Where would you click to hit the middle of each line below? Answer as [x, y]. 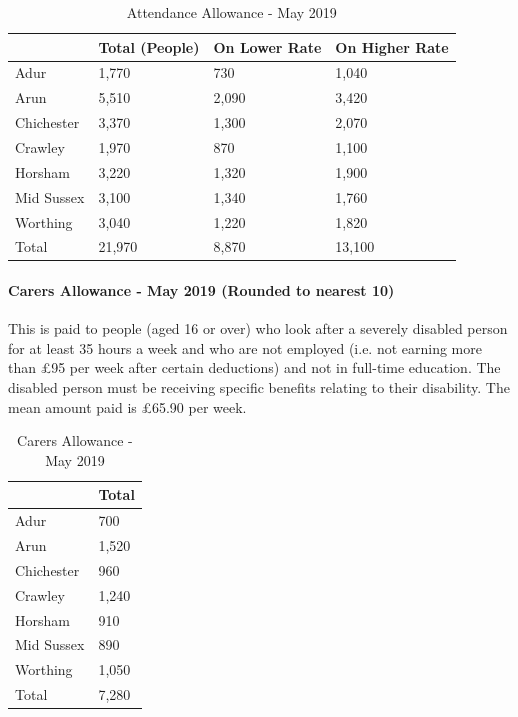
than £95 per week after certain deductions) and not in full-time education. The [254, 367]
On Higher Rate [392, 46]
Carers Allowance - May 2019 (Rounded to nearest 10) [201, 290]
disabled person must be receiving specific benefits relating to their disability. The [259, 387]
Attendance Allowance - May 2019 [231, 12]
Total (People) [149, 46]
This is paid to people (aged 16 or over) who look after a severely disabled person [258, 328]
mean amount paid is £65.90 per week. [127, 406]
